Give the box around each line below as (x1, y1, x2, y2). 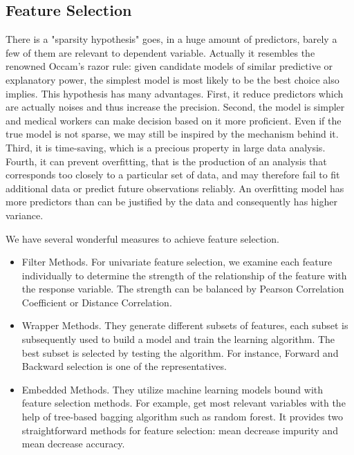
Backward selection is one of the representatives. (21, 359, 227, 373)
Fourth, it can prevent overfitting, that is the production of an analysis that (6, 154, 327, 168)
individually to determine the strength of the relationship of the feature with (21, 268, 347, 282)
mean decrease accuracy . (21, 436, 125, 451)
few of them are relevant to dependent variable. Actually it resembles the (6, 45, 315, 59)
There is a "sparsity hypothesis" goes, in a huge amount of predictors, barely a (6, 32, 337, 46)
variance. (6, 207, 44, 222)
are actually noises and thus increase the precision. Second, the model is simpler (6, 100, 345, 114)
